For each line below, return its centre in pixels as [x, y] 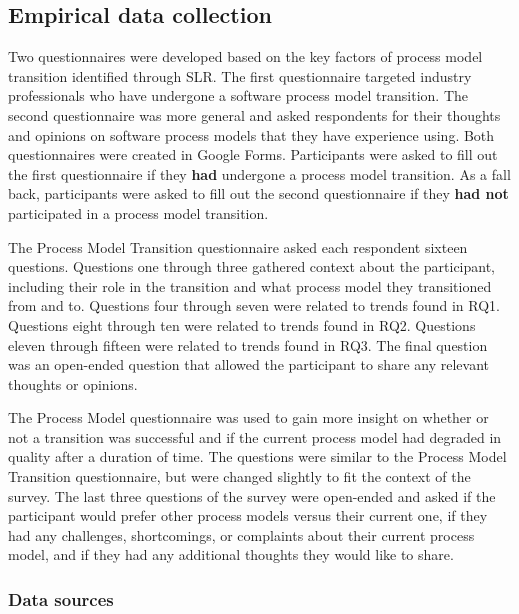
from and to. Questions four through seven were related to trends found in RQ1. [254, 305]
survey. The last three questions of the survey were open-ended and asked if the [252, 495]
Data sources [61, 598]
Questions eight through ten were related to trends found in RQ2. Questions [242, 324]
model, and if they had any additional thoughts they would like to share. [231, 554]
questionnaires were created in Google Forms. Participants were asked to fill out [253, 154]
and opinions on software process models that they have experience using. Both [251, 134]
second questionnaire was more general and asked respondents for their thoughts [254, 114]
